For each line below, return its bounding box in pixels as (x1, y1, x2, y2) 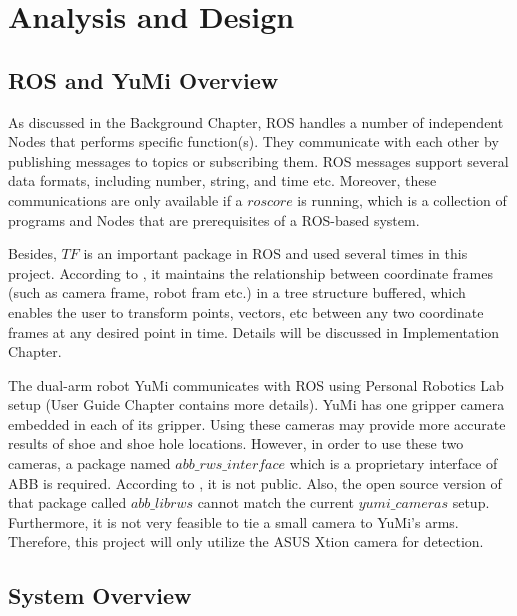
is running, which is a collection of (297, 189, 507, 210)
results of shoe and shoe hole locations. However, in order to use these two (8, 433, 464, 454)
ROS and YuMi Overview (8, 64, 279, 95)
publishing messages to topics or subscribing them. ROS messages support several (8, 150, 509, 171)
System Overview (8, 580, 192, 611)
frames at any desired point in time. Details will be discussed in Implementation (8, 321, 500, 342)
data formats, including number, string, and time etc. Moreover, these (8, 170, 437, 191)
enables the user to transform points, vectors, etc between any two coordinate (8, 301, 484, 322)
